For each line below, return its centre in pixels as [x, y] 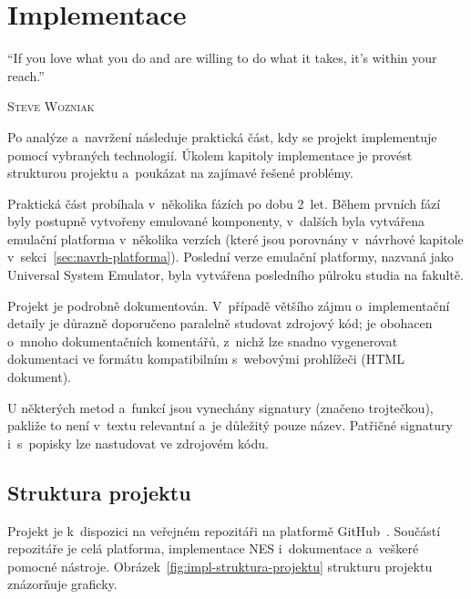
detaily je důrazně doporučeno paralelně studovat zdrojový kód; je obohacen [220, 323]
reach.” [26, 75]
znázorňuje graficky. [62, 584]
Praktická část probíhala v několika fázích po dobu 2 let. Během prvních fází [224, 203]
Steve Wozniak [51, 106]
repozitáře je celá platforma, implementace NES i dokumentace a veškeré [213, 548]
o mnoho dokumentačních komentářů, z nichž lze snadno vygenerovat [203, 341]
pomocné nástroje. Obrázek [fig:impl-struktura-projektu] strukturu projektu [220, 566]
